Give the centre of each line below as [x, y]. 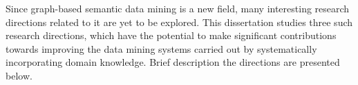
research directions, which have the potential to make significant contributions [171, 35]
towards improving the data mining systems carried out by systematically [161, 48]
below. [19, 75]
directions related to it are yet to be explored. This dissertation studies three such [179, 22]
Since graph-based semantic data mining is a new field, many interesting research [178, 8]
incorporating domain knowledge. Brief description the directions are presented [173, 62]
